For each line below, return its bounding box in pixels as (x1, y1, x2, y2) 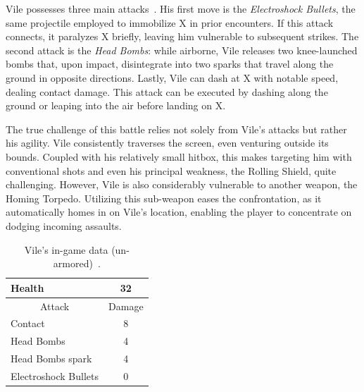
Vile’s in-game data (24, 242, 108, 257)
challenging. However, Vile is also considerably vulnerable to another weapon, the (6, 177, 358, 192)
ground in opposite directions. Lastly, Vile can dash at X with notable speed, (6, 70, 339, 85)
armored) (53, 256, 93, 271)
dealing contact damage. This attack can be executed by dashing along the (6, 84, 328, 99)
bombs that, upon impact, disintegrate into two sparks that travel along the (6, 56, 334, 71)
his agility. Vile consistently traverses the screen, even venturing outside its (6, 135, 329, 150)
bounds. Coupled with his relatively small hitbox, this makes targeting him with (6, 149, 352, 164)
